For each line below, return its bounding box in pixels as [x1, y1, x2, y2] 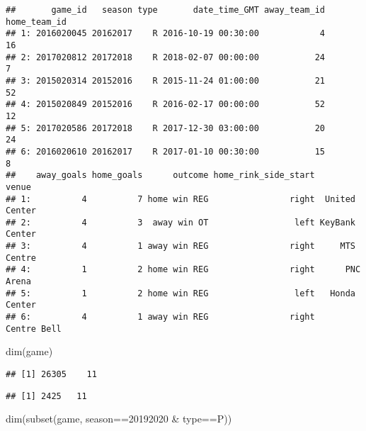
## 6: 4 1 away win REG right [6, 312, 315, 323]
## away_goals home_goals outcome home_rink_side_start [6, 170, 315, 181]
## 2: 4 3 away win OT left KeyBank [6, 217, 355, 228]
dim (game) [6, 344, 53, 359]
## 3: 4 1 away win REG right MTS [6, 241, 355, 252]
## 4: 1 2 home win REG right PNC [6, 264, 361, 275]
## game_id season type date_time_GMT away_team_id [6, 5, 326, 15]
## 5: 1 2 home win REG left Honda [6, 288, 355, 298]
